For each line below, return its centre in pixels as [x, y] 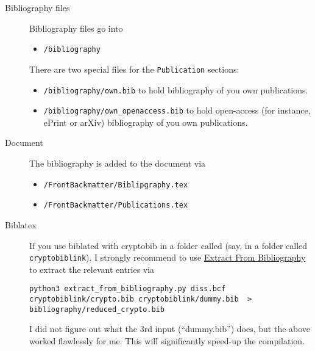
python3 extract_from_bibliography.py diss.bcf [128, 289]
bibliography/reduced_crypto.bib [97, 309]
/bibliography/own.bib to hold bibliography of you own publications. [176, 89]
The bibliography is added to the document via [118, 163]
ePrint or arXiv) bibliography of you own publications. [146, 122]
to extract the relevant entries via [92, 269]
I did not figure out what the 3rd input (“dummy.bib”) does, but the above [170, 329]
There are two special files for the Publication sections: [134, 69]
